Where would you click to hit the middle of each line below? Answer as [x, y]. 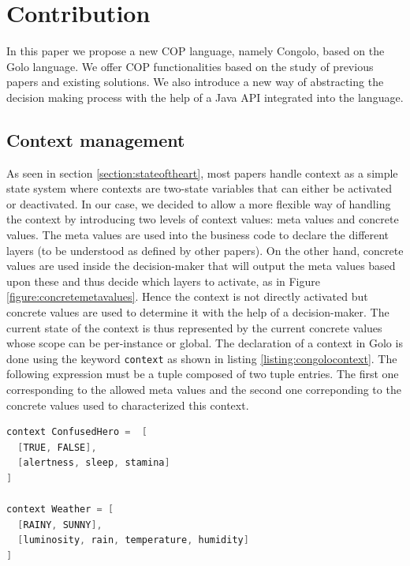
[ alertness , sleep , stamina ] [94, 463]
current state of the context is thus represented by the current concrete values [194, 327]
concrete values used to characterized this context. [128, 405]
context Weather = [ [60, 510]
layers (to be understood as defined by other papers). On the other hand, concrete [205, 250]
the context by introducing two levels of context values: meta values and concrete [203, 219]
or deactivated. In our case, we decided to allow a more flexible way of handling [199, 203]
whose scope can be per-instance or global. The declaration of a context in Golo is [205, 343]
